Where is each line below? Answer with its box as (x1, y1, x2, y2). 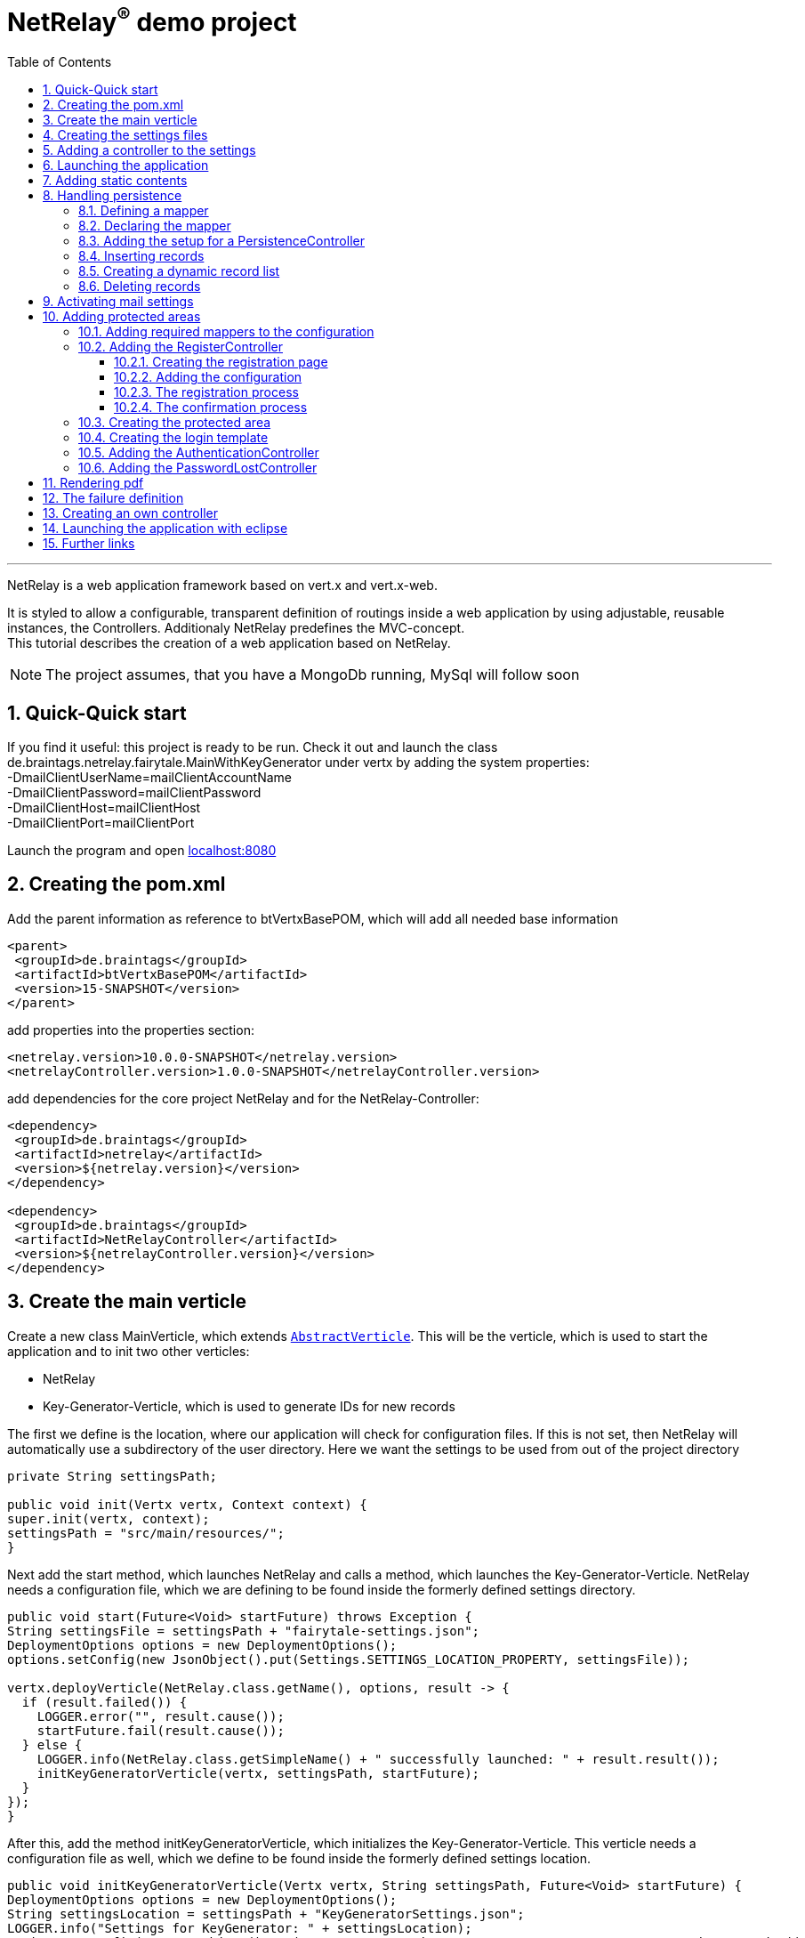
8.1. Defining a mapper (78, 203, 209, 219)
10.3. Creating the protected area (78, 415, 271, 431)
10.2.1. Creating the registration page (114, 354, 328, 370)
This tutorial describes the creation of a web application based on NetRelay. (7, 635, 451, 651)
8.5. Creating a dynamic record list (78, 263, 280, 279)
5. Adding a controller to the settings (43, 142, 256, 158)
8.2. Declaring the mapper (78, 218, 231, 234)
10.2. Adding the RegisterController (78, 339, 283, 355)
